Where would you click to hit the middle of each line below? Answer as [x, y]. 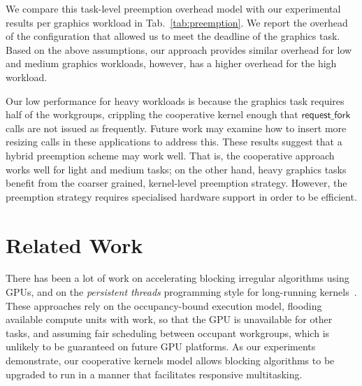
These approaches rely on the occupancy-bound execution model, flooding [164, 305]
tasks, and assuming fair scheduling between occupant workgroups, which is [168, 333]
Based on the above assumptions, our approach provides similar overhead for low [179, 49]
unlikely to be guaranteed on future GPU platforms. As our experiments [161, 346]
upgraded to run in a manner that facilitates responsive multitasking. [154, 374]
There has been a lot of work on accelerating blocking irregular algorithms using [178, 278]
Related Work [74, 244]
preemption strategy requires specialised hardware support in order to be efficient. [181, 196]
